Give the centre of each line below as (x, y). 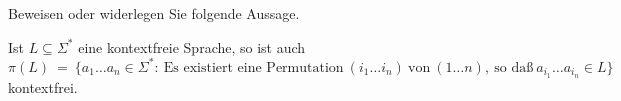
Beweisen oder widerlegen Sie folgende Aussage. (154, 13)
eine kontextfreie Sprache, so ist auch (192, 46)
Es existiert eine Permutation (253, 67)
